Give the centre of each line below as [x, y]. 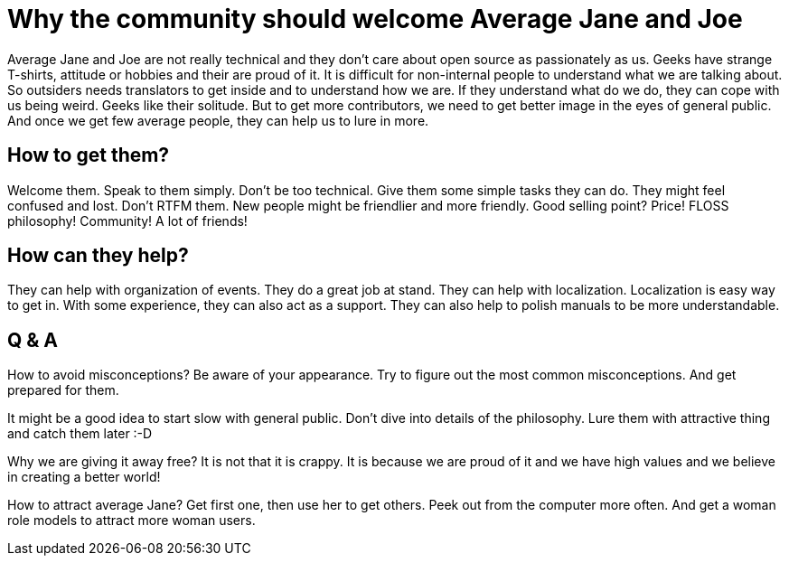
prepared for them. [63, 390]
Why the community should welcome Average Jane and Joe [375, 19]
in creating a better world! [84, 477]
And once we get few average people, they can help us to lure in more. [218, 120]
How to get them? [89, 155]
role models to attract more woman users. [131, 521]
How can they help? [98, 256]
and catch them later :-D [80, 434]
